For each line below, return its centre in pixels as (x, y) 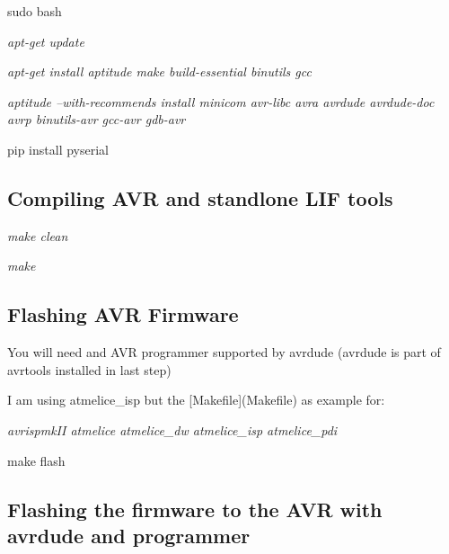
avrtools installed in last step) (89, 369)
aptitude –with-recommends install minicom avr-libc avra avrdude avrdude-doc (221, 101)
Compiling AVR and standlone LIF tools (200, 197)
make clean (38, 235)
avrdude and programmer (129, 535)
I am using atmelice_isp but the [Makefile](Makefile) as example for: (196, 400)
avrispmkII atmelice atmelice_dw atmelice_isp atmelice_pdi (172, 429)
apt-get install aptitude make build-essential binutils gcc (159, 71)
